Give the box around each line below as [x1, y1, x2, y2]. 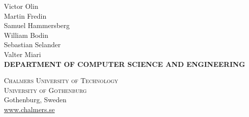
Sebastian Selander [4, 39, 61, 50]
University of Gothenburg [4, 85, 87, 95]
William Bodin [4, 29, 49, 40]
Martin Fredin [4, 10, 47, 21]
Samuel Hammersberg [4, 20, 70, 30]
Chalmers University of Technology [4, 75, 119, 86]
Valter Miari [4, 49, 41, 59]
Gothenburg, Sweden [4, 94, 66, 105]
